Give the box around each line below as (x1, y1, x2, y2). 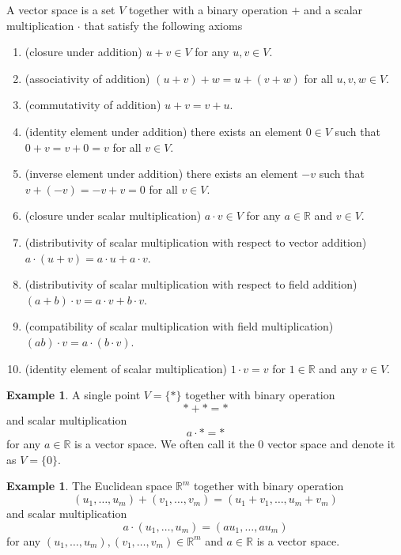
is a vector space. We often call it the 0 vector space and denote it (74, 436, 395, 452)
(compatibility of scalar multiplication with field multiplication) (25, 318, 334, 334)
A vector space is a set (6, 2, 115, 17)
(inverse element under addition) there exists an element (25, 165, 298, 182)
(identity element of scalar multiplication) (25, 360, 228, 376)
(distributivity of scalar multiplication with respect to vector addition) (25, 233, 367, 250)
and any (319, 360, 358, 376)
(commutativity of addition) (25, 96, 161, 113)
